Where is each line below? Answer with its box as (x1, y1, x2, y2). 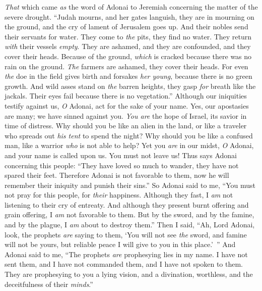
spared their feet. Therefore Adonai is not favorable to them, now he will (5, 170, 229, 180)
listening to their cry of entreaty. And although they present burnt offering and (5, 199, 249, 210)
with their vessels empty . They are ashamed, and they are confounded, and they (5, 41, 251, 52)
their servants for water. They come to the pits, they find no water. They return (5, 31, 252, 41)
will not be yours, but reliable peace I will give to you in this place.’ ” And (5, 239, 236, 250)
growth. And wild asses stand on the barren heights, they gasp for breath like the (5, 80, 256, 91)
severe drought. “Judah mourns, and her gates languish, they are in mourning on (5, 11, 254, 22)
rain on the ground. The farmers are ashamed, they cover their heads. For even (5, 61, 248, 71)
